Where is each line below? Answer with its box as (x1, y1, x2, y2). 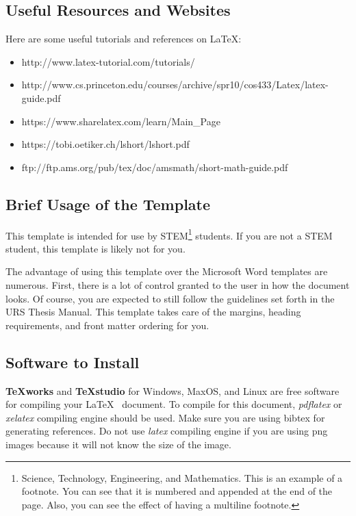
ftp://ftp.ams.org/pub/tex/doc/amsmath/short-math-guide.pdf (21, 159, 288, 174)
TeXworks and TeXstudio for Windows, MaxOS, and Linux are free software (5, 383, 340, 398)
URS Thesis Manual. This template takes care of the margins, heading (5, 305, 301, 319)
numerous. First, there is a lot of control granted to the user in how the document (5, 278, 350, 292)
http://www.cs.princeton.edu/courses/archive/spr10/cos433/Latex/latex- (21, 77, 329, 92)
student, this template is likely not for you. (5, 241, 186, 255)
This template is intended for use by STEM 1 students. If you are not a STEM (5, 226, 333, 242)
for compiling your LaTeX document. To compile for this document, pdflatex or (5, 397, 342, 411)
